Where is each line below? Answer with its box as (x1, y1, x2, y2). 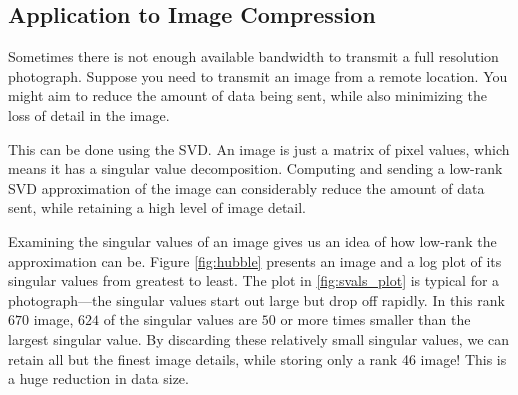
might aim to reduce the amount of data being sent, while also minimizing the (8, 85, 487, 106)
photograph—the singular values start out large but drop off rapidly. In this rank (8, 289, 505, 310)
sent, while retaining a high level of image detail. (8, 197, 307, 218)
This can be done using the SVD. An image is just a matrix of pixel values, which (8, 138, 510, 159)
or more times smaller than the (280, 309, 471, 330)
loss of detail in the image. (8, 104, 170, 125)
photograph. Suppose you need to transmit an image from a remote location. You (8, 65, 508, 86)
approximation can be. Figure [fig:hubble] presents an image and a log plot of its (8, 250, 502, 271)
